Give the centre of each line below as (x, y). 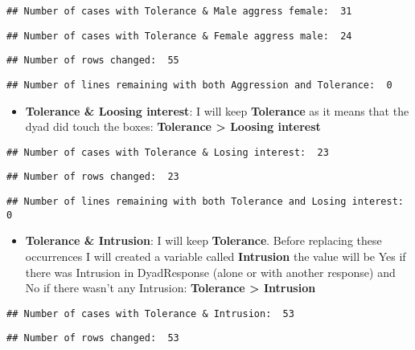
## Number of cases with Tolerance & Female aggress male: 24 (179, 36)
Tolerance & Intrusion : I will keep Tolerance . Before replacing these (203, 240)
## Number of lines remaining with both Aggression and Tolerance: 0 (199, 85)
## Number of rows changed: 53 (93, 338)
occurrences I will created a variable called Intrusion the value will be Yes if (216, 256)
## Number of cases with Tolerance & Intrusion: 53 (150, 313)
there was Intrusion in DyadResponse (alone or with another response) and (210, 272)
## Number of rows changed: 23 (93, 177)
